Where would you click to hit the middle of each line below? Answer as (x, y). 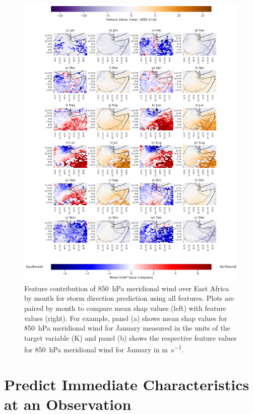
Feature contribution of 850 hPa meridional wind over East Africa (127, 288)
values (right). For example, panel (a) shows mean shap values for (126, 318)
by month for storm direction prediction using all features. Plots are (129, 298)
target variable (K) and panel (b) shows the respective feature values (131, 337)
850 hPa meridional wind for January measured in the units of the (127, 328)
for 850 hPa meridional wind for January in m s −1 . (104, 349)
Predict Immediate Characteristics (127, 384)
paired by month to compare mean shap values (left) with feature (125, 308)
